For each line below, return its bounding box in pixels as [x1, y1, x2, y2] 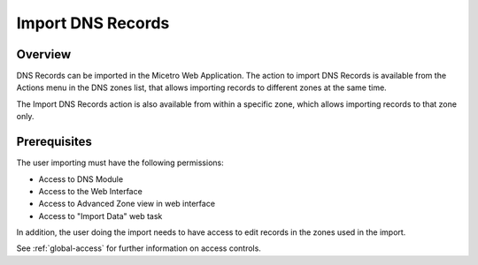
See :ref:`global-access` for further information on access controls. [16, 243, 261, 254]
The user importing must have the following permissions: [16, 157, 225, 168]
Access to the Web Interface [38, 185, 143, 196]
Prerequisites [16, 134, 92, 149]
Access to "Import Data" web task [38, 210, 163, 221]
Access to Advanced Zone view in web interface [38, 199, 216, 209]
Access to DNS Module [38, 173, 124, 185]
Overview [16, 47, 72, 62]
